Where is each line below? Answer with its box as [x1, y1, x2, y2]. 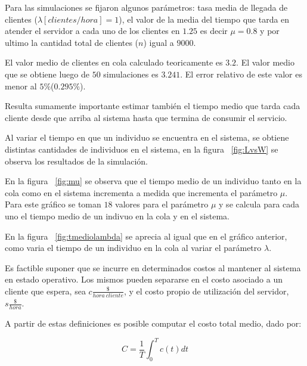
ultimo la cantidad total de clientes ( [5, 36, 139, 48]
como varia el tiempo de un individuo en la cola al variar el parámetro [5, 241, 262, 254]
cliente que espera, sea [5, 284, 86, 297]
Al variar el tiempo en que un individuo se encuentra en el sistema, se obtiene [5, 131, 289, 144]
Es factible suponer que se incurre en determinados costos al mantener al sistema [5, 261, 301, 274]
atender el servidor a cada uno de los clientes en [5, 24, 180, 37]
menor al [5, 79, 37, 92]
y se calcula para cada [219, 198, 300, 210]
